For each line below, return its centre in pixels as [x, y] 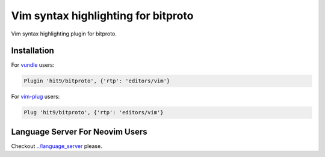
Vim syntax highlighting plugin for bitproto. [64, 34]
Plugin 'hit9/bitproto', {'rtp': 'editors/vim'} [97, 81]
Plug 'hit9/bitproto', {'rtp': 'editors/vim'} [94, 112]
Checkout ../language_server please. [57, 146]
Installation [32, 51]
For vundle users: [33, 65]
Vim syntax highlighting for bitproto [102, 16]
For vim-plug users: [36, 97]
